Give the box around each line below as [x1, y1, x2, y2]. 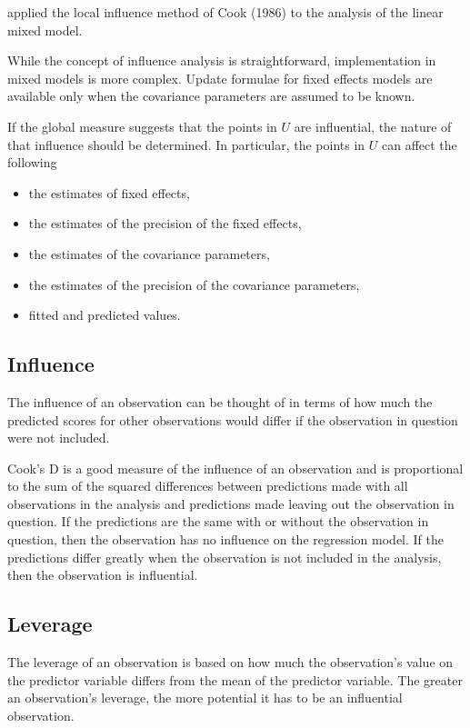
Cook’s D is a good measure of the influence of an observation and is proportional [7, 458, 464, 477]
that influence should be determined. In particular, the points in [7, 135, 365, 154]
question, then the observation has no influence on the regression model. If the [7, 530, 445, 549]
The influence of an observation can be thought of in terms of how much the [7, 392, 433, 411]
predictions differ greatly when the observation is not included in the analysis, [7, 547, 442, 566]
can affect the [382, 135, 457, 154]
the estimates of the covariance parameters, [28, 244, 270, 263]
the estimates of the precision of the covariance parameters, [28, 274, 360, 294]
